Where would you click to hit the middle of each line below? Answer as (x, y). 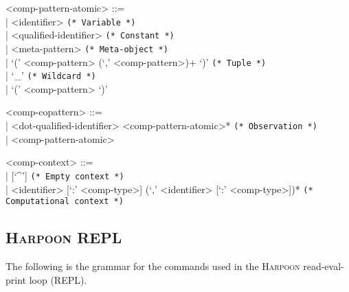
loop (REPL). (58, 279)
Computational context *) (65, 202)
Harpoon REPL (64, 237)
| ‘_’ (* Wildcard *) (51, 75)
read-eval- (324, 266)
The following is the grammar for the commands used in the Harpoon (153, 266)
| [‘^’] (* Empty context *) (65, 175)
